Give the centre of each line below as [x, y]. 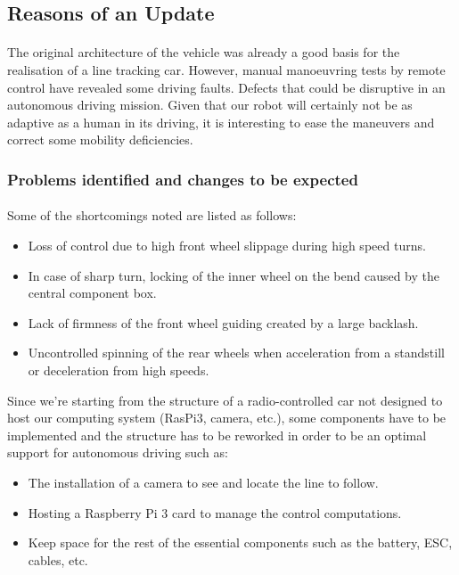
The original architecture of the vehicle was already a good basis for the [204, 52]
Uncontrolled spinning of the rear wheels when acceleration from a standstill [236, 353]
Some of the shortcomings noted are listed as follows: [152, 215]
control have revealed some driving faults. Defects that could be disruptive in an [226, 87]
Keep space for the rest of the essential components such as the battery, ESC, [240, 542]
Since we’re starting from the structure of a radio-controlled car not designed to [225, 400]
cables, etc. [58, 559]
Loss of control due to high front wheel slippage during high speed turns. [227, 245]
